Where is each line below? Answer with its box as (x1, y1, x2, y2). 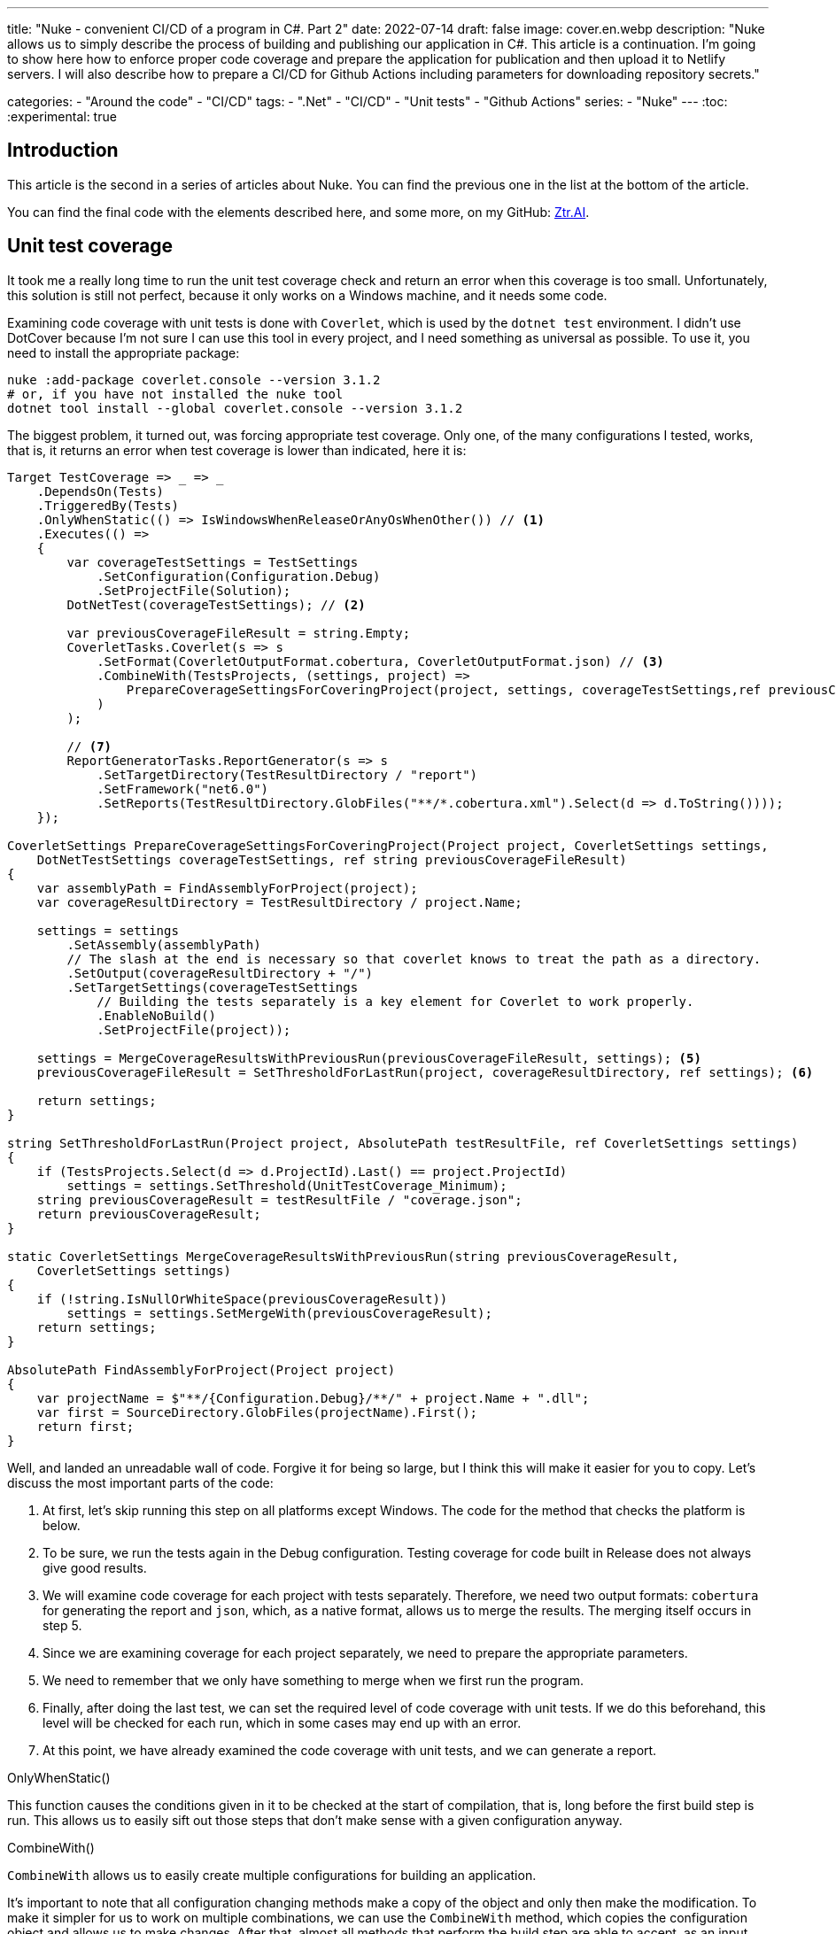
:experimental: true (7, 109, 117, 124)
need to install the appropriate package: (7, 344, 240, 360)
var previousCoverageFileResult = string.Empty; (66, 625, 411, 640)
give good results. (43, 1559, 147, 1575)
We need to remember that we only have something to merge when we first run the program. (43, 1672, 584, 1688)
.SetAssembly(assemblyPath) (66, 937, 261, 952)
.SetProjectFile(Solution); (97, 583, 291, 598)
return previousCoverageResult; (36, 1206, 261, 1221)
